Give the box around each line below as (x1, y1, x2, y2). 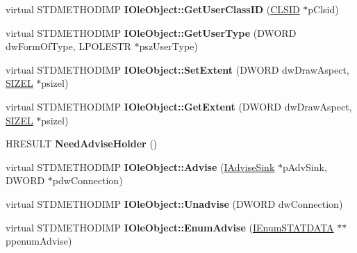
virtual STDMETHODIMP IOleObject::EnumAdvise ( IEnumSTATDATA (6, 220, 334, 234)
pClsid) (308, 2, 339, 16)
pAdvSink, (282, 159, 327, 174)
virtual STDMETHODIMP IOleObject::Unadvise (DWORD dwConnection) (6, 196, 343, 211)
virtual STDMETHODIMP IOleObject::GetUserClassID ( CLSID (6, 2, 300, 16)
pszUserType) (139, 39, 198, 54)
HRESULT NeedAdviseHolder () (6, 136, 158, 151)
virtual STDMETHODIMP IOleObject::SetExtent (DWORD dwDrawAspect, (6, 62, 349, 76)
